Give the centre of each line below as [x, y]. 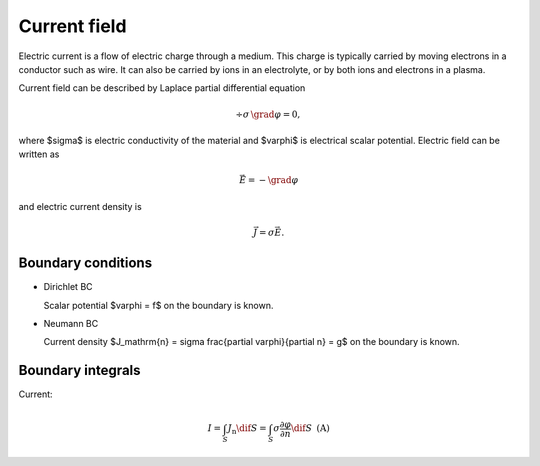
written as [39, 154]
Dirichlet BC [68, 287]
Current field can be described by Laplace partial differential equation [162, 88]
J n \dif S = [247, 430]
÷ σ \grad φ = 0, [268, 114]
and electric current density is [80, 206]
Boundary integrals [79, 370]
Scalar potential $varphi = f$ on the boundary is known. [158, 305]
